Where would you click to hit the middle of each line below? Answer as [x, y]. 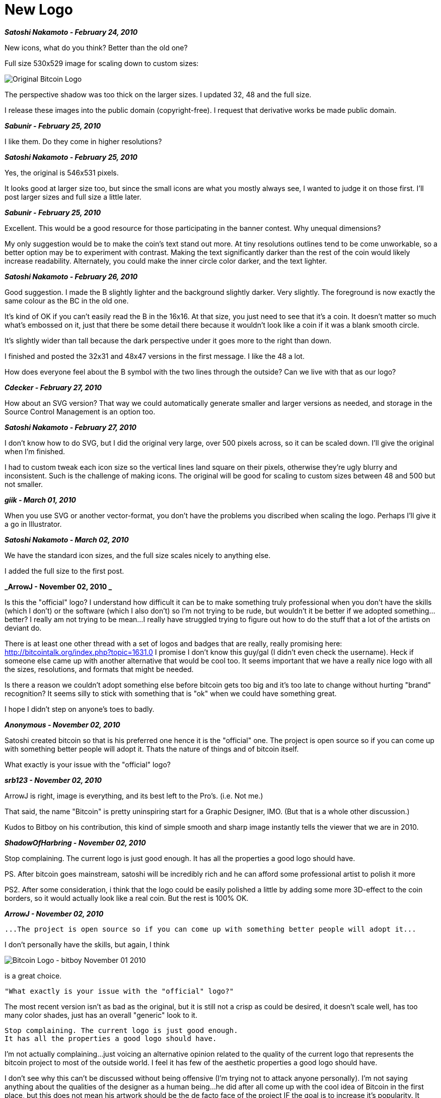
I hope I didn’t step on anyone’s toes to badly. [80, 709]
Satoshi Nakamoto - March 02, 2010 [67, 539]
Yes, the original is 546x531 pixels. [62, 172]
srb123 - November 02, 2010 [53, 780]
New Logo [39, 10]
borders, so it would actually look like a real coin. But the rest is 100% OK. [127, 898]
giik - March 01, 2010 [41, 500]
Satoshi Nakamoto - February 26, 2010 [71, 276]
